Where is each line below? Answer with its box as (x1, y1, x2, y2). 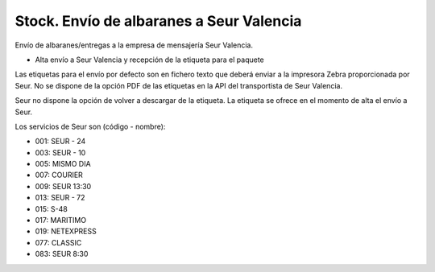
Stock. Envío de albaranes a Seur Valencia (14, 12, 302, 30)
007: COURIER (35, 170, 84, 180)
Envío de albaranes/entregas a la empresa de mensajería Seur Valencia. (14, 40, 254, 50)
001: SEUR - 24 (35, 137, 86, 146)
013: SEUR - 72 (35, 193, 85, 203)
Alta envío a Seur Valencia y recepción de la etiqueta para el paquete (35, 55, 265, 64)
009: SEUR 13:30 (35, 181, 92, 191)
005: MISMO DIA (35, 159, 92, 169)
